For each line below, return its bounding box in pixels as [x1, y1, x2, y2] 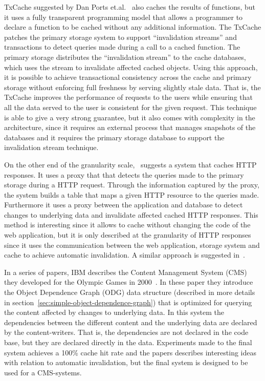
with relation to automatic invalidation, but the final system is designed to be [4, 357, 248, 368]
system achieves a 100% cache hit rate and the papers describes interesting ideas [4, 347, 257, 357]
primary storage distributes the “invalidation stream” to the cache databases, [4, 51, 246, 62]
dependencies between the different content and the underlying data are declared [4, 316, 257, 327]
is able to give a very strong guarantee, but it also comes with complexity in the [4, 112, 255, 122]
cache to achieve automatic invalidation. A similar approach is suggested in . [4, 249, 245, 260]
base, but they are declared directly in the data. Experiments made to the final [4, 337, 252, 347]
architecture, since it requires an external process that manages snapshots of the [4, 122, 256, 133]
